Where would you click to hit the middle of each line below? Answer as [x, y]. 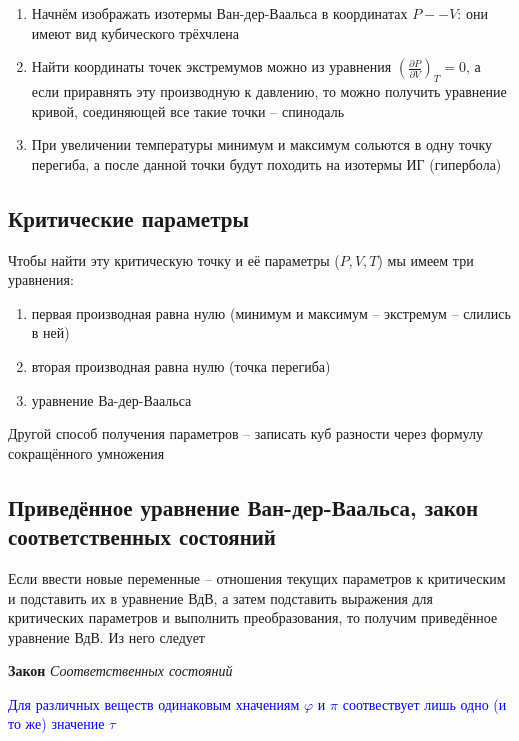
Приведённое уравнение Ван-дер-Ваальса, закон [243, 506]
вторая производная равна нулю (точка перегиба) [181, 365]
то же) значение [56, 723]
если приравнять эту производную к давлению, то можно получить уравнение [269, 90]
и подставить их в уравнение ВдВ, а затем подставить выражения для [221, 597]
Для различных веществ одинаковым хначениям [154, 703]
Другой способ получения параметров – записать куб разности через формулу [245, 433]
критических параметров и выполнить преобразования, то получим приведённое [253, 617]
